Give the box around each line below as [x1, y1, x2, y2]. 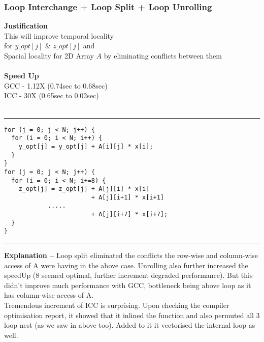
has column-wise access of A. [4, 290, 94, 300]
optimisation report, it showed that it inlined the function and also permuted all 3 [4, 309, 260, 320]
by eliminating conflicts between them [104, 50, 222, 61]
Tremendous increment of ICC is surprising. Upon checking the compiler [4, 300, 229, 310]
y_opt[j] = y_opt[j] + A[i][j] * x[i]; [18, 142, 153, 150]
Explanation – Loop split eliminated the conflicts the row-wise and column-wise [4, 250, 258, 261]
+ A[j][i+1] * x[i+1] [91, 193, 164, 201]
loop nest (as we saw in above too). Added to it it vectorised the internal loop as [4, 320, 255, 330]
